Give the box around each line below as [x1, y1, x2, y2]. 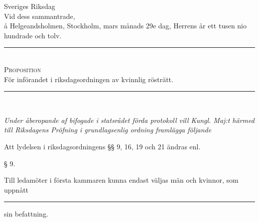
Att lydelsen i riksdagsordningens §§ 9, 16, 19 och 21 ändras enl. [4, 141, 201, 151]
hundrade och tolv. [4, 30, 62, 40]
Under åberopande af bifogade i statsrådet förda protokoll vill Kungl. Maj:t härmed [4, 114, 255, 125]
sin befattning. [4, 209, 48, 219]
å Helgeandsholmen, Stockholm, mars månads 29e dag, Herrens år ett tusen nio [4, 20, 247, 31]
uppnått [4, 184, 29, 195]
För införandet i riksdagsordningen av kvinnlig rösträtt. [4, 74, 173, 84]
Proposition [4, 64, 41, 74]
